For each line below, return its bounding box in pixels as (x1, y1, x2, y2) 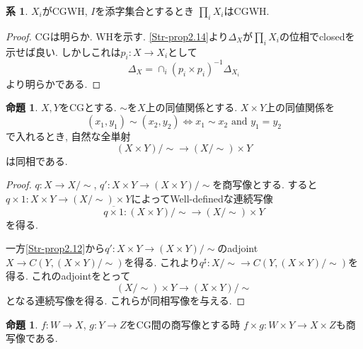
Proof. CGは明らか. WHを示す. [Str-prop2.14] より (6, 28, 229, 43)
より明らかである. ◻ (6, 76, 101, 91)
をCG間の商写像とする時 (126, 316, 241, 331)
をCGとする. (59, 100, 117, 115)
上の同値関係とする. (145, 100, 238, 115)
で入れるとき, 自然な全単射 (6, 129, 131, 144)
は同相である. (6, 153, 68, 168)
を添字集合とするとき (95, 4, 195, 18)
